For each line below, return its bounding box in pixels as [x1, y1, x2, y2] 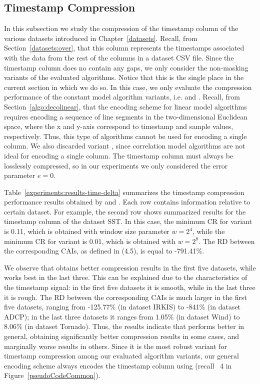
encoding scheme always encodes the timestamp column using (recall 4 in [4, 360, 232, 370]
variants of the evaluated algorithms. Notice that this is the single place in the [4, 72, 244, 82]
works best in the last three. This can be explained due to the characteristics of [4, 272, 247, 282]
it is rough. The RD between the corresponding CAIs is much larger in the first [4, 291, 247, 302]
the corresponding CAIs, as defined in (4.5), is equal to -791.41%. [4, 245, 204, 256]
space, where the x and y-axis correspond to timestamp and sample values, [4, 121, 233, 131]
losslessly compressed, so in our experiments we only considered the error [4, 160, 228, 170]
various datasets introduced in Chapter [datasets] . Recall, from [4, 32, 197, 43]
